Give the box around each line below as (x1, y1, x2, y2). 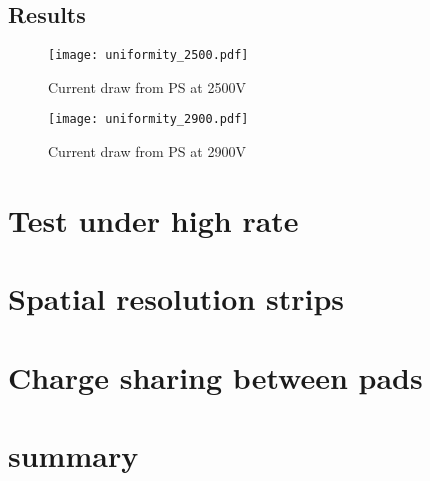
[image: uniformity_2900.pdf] (48, 112, 249, 127)
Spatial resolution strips (8, 278, 345, 319)
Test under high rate (8, 199, 299, 240)
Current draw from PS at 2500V (48, 76, 246, 97)
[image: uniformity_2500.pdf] (48, 48, 249, 63)
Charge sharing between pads (8, 356, 423, 397)
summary (8, 435, 139, 476)
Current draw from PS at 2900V (48, 141, 246, 162)
